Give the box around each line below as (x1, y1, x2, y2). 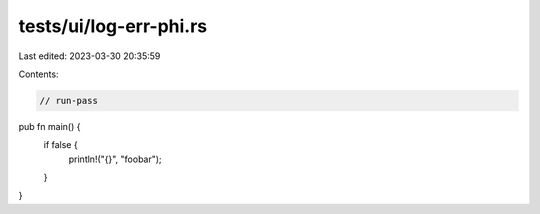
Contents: (18, 68, 59, 80)
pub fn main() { (18, 120, 81, 132)
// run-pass (39, 95, 99, 106)
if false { (43, 139, 79, 151)
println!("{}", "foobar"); (68, 153, 162, 165)
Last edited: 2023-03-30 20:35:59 (18, 50, 161, 62)
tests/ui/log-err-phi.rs (18, 15, 208, 37)
